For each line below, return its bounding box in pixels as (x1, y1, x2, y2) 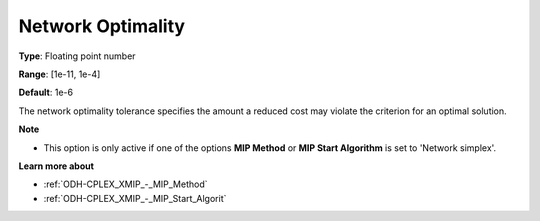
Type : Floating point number (18, 50, 136, 62)
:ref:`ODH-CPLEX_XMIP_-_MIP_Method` (43, 178, 208, 190)
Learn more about (18, 160, 95, 172)
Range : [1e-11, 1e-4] (18, 68, 101, 80)
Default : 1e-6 (18, 86, 74, 99)
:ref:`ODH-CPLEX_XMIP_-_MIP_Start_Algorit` (43, 192, 227, 204)
